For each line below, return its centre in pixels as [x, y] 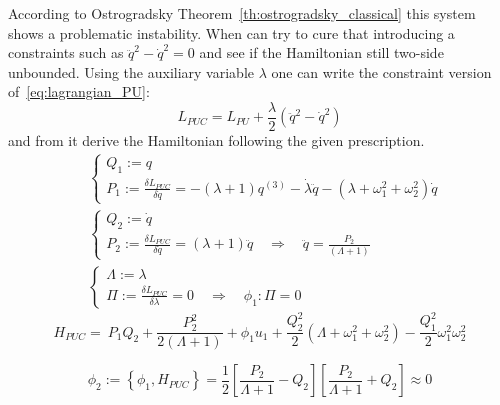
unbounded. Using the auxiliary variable [131, 71]
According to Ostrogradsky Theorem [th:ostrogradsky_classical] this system [242, 13]
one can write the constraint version [381, 71]
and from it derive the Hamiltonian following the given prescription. [216, 140]
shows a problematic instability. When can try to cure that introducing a [231, 32]
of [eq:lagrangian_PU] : [79, 91]
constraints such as [66, 52]
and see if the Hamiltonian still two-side [321, 52]
